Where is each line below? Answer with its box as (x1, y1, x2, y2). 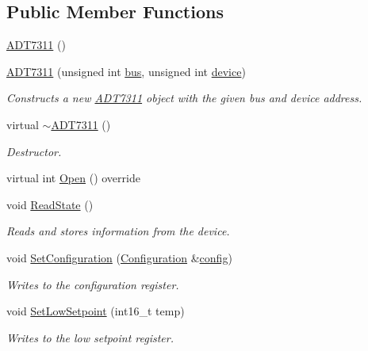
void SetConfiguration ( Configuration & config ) (6, 249, 232, 265)
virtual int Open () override (6, 170, 140, 186)
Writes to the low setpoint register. (6, 329, 174, 345)
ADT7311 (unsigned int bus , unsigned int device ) (6, 63, 246, 79)
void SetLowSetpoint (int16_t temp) (6, 303, 185, 319)
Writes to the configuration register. (6, 276, 179, 292)
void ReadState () (6, 196, 94, 212)
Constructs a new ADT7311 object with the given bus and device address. (6, 90, 362, 106)
